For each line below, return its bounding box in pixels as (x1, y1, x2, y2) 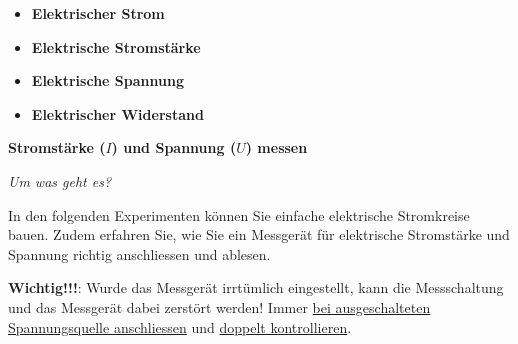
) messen (245, 137, 308, 158)
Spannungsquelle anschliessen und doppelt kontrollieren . (8, 316, 352, 337)
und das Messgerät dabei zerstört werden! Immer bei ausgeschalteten (8, 296, 431, 317)
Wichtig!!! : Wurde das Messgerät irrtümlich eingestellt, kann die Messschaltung (8, 277, 504, 298)
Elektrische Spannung (31, 70, 184, 91)
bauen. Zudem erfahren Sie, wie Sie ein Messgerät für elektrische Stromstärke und (8, 224, 510, 245)
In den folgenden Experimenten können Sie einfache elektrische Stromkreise (8, 204, 470, 225)
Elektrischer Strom (31, 3, 165, 23)
